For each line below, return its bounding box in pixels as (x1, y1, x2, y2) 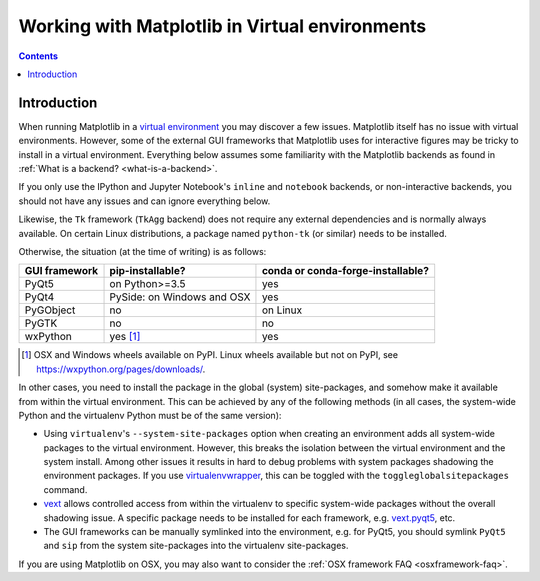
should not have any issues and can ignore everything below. (18, 195, 271, 207)
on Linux (261, 303, 303, 317)
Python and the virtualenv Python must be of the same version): (18, 409, 282, 421)
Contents (18, 50, 59, 62)
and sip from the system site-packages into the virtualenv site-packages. (43, 540, 349, 552)
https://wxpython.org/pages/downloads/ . (36, 363, 206, 375)
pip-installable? (109, 264, 186, 278)
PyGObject (24, 303, 76, 317)
